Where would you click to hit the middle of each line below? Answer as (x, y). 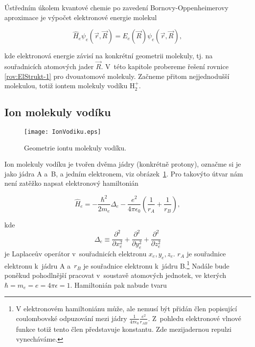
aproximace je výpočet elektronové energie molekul (81, 17)
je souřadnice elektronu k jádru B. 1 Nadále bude (156, 265)
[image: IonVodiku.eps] (63, 132)
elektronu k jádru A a (38, 265)
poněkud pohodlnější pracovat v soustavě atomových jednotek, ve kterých (115, 275)
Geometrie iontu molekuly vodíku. (75, 147)
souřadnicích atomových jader (49, 66)
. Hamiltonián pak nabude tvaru (118, 285)
